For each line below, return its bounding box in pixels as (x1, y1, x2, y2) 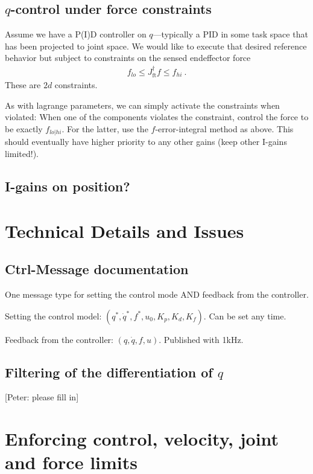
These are (5, 78, 41, 91)
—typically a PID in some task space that (153, 28, 308, 40)
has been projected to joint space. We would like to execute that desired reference (5, 39, 307, 52)
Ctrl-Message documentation (5, 260, 189, 278)
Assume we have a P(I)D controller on (5, 28, 147, 40)
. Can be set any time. (203, 309, 286, 322)
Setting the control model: (5, 309, 102, 322)
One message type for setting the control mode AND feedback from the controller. (5, 288, 309, 301)
